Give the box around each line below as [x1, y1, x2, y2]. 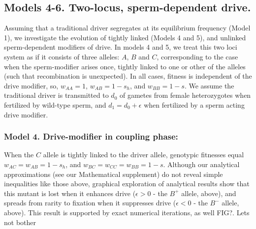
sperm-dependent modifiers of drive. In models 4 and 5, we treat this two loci [4, 42, 237, 52]
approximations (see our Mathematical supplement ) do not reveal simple [4, 169, 223, 179]
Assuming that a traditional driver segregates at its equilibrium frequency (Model [4, 23, 251, 33]
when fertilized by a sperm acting [144, 99, 245, 110]
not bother [4, 217, 36, 227]
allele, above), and [181, 188, 236, 198]
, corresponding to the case [157, 51, 238, 61]
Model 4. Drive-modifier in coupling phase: [4, 130, 178, 143]
